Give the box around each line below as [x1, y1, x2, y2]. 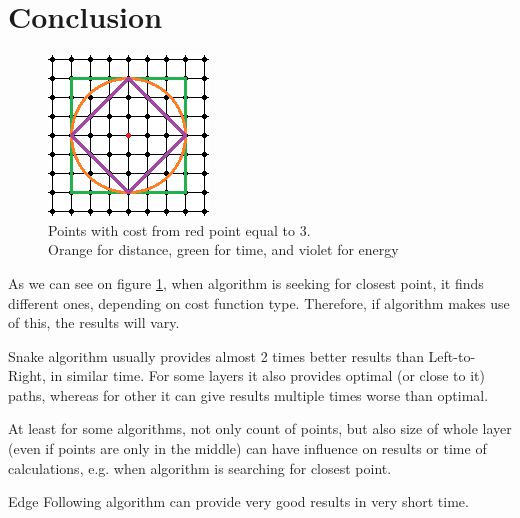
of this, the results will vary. [8, 312, 180, 333]
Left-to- [428, 345, 476, 366]
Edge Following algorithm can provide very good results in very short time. [8, 491, 469, 512]
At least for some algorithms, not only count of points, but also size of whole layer [8, 418, 512, 439]
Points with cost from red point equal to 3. [48, 219, 311, 240]
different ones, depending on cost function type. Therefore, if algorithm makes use [8, 292, 510, 313]
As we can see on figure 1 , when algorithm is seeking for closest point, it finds [8, 272, 484, 293]
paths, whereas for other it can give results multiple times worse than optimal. [8, 384, 489, 405]
